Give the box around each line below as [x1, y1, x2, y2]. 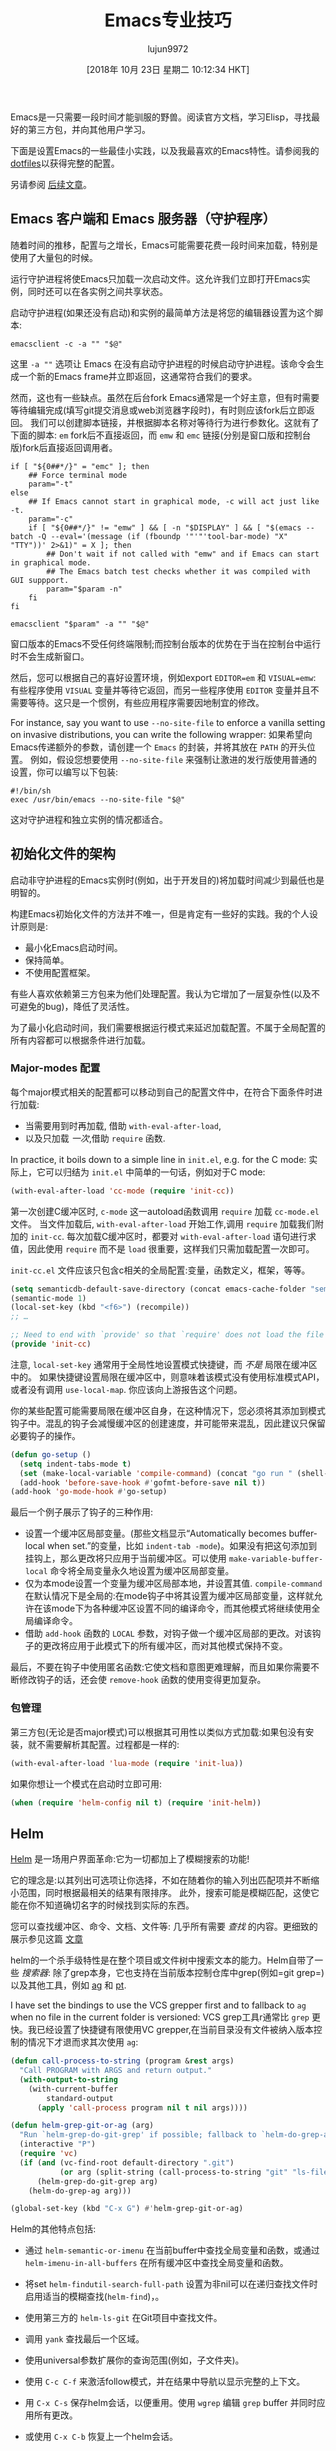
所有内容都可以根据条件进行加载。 [10, 1034, 151, 1046]
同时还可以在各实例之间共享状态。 [27, 285, 168, 297]
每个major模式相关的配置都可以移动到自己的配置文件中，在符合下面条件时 [10, 1086, 315, 1098]
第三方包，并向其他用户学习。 [27, 123, 151, 135]
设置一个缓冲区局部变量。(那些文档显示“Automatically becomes [24, 1527, 287, 1540]
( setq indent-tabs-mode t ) [19, 1459, 132, 1469]
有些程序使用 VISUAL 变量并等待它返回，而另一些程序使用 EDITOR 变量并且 [10, 684, 311, 696]
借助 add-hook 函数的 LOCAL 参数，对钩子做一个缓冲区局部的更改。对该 [24, 1627, 313, 1640]
